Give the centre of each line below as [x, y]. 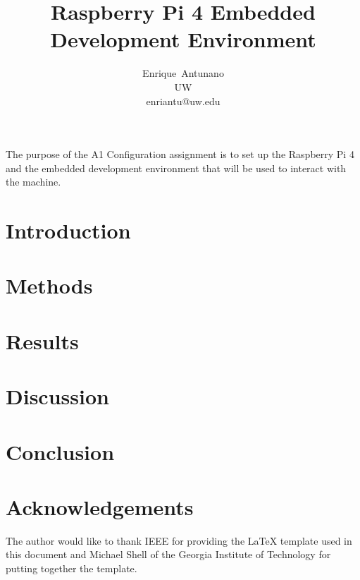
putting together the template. [72, 568]
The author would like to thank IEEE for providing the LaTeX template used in [179, 540]
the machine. [33, 182]
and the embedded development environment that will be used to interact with [176, 168]
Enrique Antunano [183, 73]
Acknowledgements [100, 506]
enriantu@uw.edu [183, 101]
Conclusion [60, 451]
